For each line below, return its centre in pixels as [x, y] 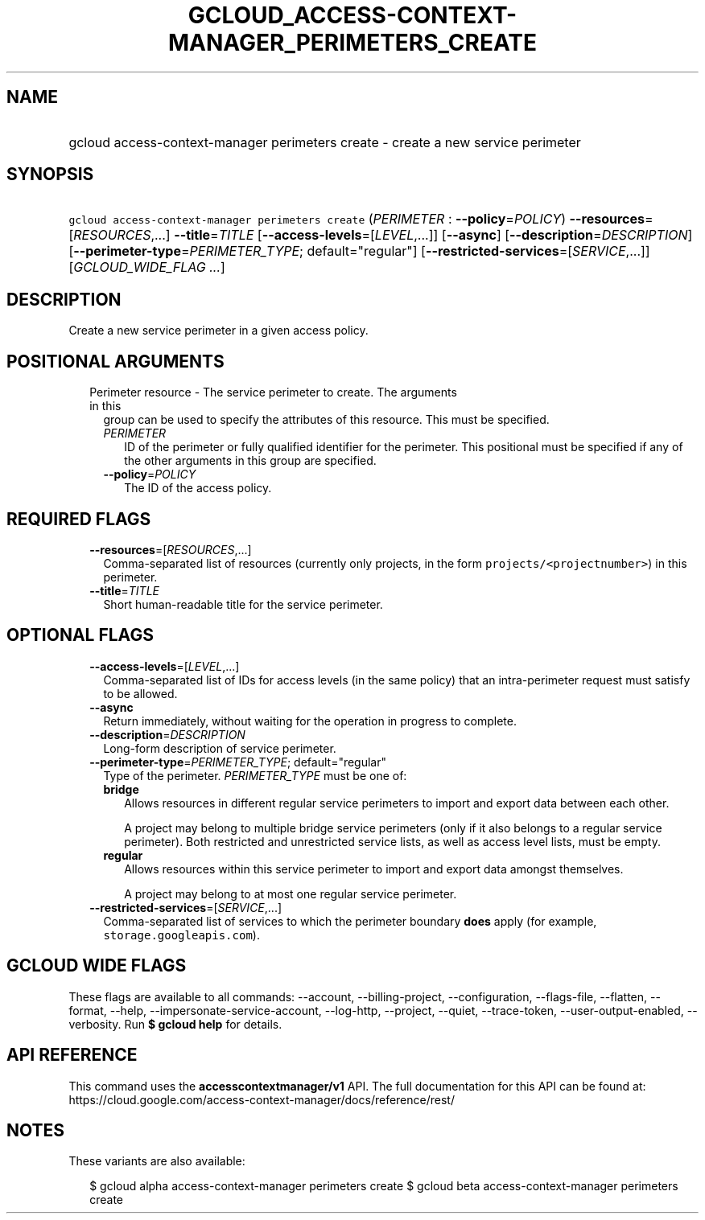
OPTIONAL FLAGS [80, 635]
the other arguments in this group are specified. [250, 461]
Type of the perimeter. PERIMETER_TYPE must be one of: [255, 775]
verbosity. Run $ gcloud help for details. [175, 1024]
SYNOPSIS [50, 175]
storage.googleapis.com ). [181, 935]
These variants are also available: [157, 1161]
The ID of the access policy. [198, 488]
